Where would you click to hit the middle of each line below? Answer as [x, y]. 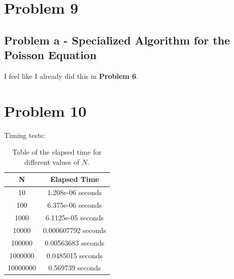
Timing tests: [25, 135]
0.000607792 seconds [75, 230]
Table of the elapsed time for [57, 152]
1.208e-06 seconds [75, 192]
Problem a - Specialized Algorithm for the [117, 40]
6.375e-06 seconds [75, 205]
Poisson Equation [50, 55]
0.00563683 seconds [75, 242]
